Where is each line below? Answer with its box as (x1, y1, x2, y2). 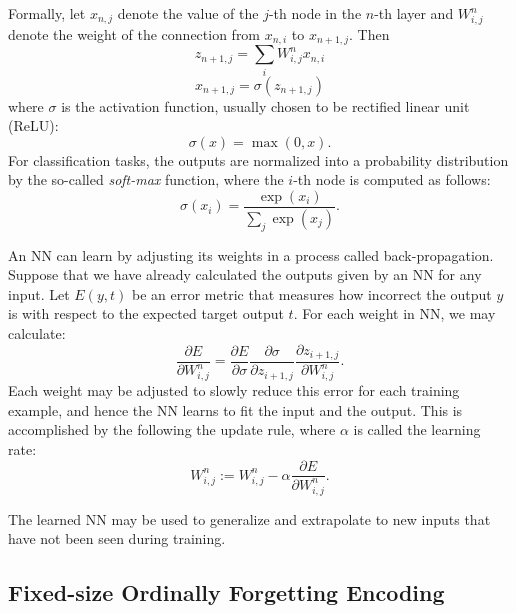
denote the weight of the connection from (8, 23, 261, 44)
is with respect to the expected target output (8, 303, 284, 324)
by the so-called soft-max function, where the (8, 169, 284, 190)
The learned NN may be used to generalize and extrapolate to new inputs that (8, 508, 491, 529)
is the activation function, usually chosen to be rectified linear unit (61, 95, 470, 116)
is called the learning (353, 419, 481, 440)
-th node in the (268, 3, 362, 23)
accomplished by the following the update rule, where (8, 419, 336, 440)
